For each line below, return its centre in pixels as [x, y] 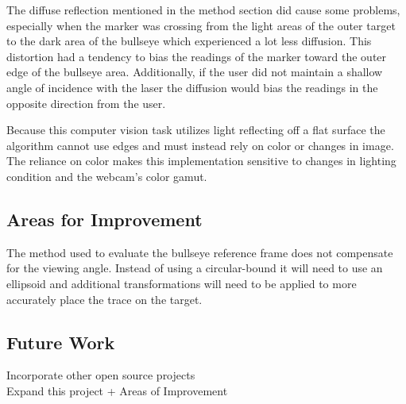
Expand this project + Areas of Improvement [117, 390]
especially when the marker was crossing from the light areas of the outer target [201, 25]
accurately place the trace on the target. [104, 299]
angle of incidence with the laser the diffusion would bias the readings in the [192, 87]
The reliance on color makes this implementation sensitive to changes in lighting [201, 161]
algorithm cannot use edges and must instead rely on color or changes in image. [200, 145]
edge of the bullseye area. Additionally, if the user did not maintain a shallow [195, 72]
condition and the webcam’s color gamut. [107, 176]
